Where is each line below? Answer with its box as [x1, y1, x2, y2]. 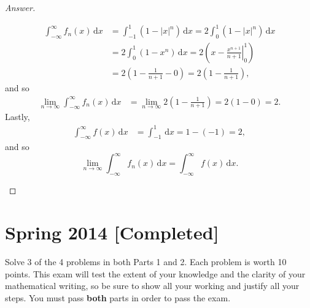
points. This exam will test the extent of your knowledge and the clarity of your [5, 267, 306, 280]
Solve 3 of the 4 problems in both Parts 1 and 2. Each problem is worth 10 [5, 255, 287, 268]
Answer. [5, 1, 36, 13]
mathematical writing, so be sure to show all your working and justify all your [5, 279, 300, 292]
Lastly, [5, 110, 30, 123]
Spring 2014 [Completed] [5, 220, 219, 244]
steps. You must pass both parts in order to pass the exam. [5, 291, 231, 304]
